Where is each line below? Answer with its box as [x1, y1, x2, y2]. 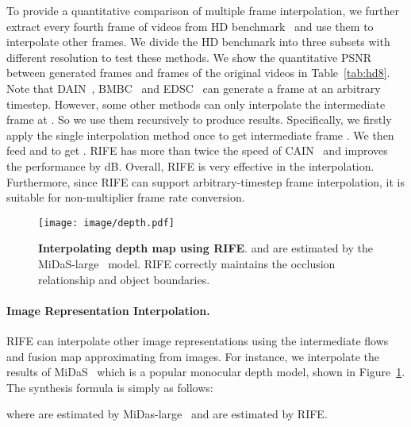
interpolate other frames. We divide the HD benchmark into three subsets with [6, 33, 390, 50]
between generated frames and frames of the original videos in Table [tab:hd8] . [6, 64, 390, 81]
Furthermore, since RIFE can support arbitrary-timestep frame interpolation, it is [6, 173, 405, 190]
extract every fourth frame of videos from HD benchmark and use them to [6, 17, 374, 34]
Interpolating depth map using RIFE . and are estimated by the [38, 240, 373, 256]
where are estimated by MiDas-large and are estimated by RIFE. [6, 406, 328, 422]
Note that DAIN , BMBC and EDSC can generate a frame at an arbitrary [6, 79, 381, 96]
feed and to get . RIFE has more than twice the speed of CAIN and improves [6, 142, 388, 159]
